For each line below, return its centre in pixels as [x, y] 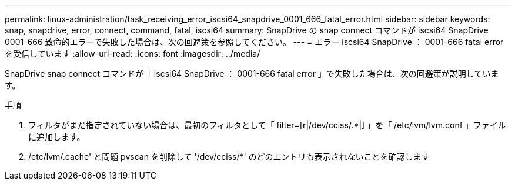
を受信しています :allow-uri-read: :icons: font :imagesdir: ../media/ [133, 54]
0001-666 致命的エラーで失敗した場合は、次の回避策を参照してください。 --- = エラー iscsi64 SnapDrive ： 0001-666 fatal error [254, 42]
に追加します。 [57, 137]
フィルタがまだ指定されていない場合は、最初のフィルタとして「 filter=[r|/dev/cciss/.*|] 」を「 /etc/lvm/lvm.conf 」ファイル [267, 125]
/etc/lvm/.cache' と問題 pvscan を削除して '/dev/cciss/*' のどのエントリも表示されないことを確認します [229, 157]
